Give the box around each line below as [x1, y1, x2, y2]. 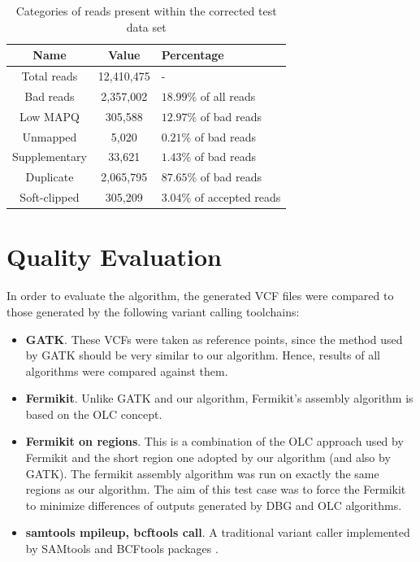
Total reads [21, 68, 78, 85]
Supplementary [12, 148, 87, 165]
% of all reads [187, 87, 256, 104]
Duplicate [25, 168, 74, 185]
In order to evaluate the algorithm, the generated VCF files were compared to [6, 287, 394, 304]
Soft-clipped [19, 189, 80, 206]
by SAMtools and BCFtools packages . [25, 540, 219, 557]
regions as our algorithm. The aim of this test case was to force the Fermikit [25, 481, 406, 498]
